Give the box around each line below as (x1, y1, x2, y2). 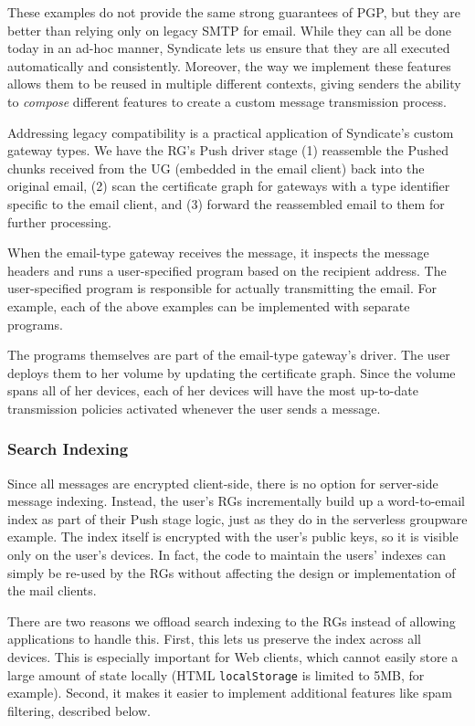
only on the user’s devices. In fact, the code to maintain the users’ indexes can (7, 545, 447, 564)
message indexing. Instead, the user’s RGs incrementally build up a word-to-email (7, 491, 465, 510)
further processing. (7, 212, 111, 231)
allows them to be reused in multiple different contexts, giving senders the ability (7, 74, 461, 93)
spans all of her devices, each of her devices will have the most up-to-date (7, 381, 418, 400)
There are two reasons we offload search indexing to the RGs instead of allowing (7, 611, 456, 630)
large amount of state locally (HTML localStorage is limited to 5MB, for (7, 665, 425, 684)
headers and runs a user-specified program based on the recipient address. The (7, 260, 447, 279)
